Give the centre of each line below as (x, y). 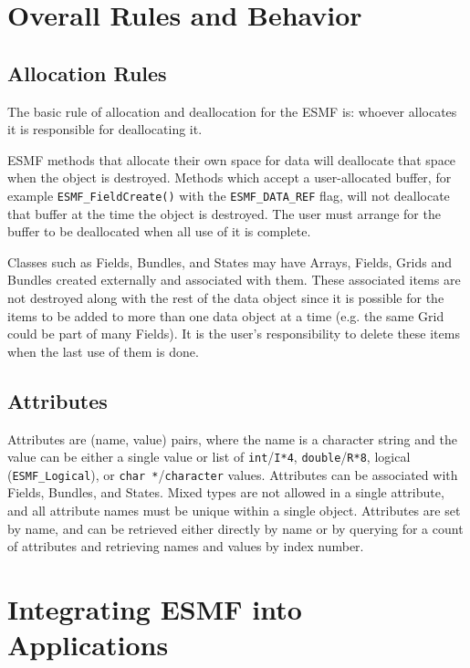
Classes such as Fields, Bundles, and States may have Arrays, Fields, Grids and (230, 261)
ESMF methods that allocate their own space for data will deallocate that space (232, 159)
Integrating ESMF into (155, 609)
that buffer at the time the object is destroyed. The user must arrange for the (224, 213)
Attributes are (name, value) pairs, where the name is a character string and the (232, 438)
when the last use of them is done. (103, 351)
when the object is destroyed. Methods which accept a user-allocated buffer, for (230, 177)
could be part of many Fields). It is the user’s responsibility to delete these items (234, 334)
